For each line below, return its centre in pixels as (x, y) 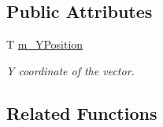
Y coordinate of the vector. (70, 70)
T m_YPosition (45, 44)
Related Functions (82, 112)
